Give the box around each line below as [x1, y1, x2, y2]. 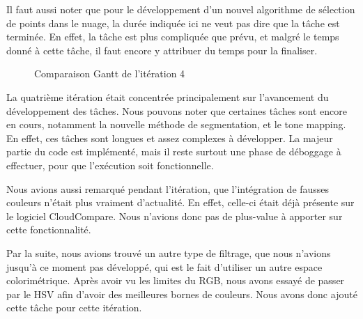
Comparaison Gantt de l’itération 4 [34, 66, 185, 81]
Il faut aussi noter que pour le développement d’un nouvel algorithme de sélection [6, 2, 355, 16]
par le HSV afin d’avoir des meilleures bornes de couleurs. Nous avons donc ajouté [6, 286, 357, 301]
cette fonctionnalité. [6, 222, 91, 237]
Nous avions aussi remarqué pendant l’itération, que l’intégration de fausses [6, 181, 330, 196]
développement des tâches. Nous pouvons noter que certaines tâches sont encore [6, 103, 348, 118]
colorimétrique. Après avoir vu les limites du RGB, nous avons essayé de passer [6, 273, 345, 288]
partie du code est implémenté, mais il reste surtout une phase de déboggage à [6, 144, 341, 159]
